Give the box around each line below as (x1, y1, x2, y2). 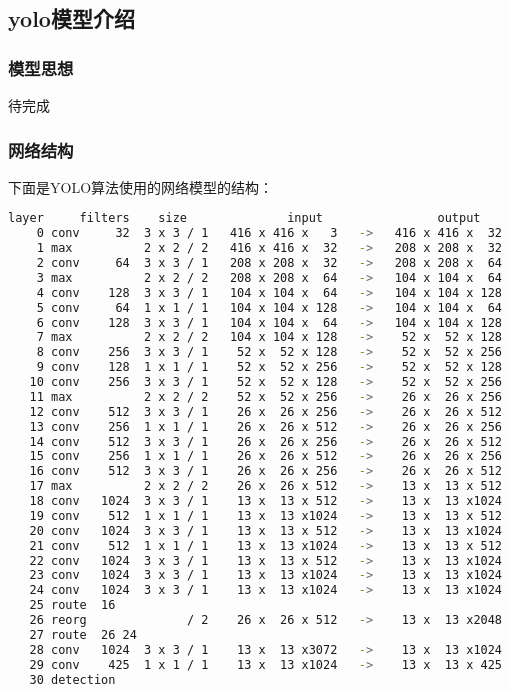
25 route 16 (29, 598, 116, 613)
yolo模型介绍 (8, 3, 135, 34)
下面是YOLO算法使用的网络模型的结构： (8, 176, 274, 197)
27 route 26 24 (29, 627, 137, 642)
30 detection (29, 672, 116, 687)
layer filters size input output (8, 211, 481, 226)
